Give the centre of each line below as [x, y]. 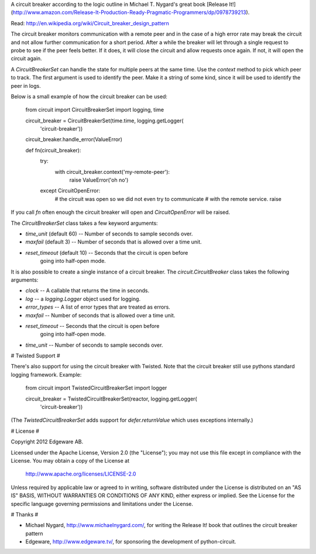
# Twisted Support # [35, 356]
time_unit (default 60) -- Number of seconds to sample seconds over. [109, 234]
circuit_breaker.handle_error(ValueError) [74, 139]
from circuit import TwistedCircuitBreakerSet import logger [96, 388]
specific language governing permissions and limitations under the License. [102, 504]
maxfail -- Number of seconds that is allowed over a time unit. [100, 315]
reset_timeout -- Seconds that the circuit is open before [92, 326]
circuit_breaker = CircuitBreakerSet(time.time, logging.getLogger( [104, 121]
